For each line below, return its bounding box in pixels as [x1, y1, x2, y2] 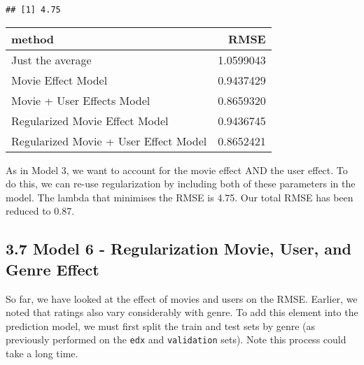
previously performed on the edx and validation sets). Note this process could [6, 332, 346, 347]
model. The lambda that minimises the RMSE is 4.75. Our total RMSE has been [6, 189, 353, 204]
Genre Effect [6, 258, 99, 280]
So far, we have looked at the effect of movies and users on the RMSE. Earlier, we [6, 291, 358, 306]
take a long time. [6, 346, 78, 361]
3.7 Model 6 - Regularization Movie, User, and [6, 238, 351, 259]
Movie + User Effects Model [11, 92, 150, 108]
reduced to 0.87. [6, 203, 75, 218]
